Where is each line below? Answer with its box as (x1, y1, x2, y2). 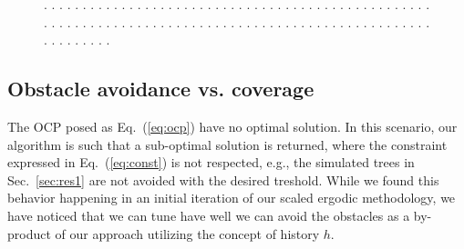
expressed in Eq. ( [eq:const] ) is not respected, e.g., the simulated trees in (7, 153, 415, 172)
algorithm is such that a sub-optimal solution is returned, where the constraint (7, 134, 448, 154)
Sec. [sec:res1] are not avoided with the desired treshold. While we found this (7, 170, 439, 189)
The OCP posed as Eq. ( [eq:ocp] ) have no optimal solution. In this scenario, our (7, 116, 458, 135)
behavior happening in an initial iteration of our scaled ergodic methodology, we (7, 188, 456, 207)
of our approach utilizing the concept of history (55, 224, 320, 243)
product (7, 224, 51, 243)
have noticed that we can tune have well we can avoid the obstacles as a (7, 205, 410, 224)
